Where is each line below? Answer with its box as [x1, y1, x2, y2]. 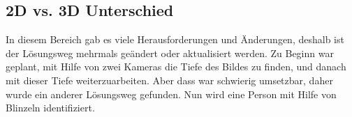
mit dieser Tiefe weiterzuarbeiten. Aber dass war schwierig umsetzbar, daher [6, 72, 333, 87]
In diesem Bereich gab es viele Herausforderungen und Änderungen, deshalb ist [6, 32, 344, 47]
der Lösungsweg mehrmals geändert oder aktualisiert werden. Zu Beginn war [6, 45, 334, 60]
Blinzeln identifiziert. [6, 100, 95, 115]
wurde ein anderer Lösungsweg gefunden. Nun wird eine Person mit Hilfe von [6, 86, 337, 101]
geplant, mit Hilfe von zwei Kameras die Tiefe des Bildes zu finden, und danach [6, 59, 346, 74]
